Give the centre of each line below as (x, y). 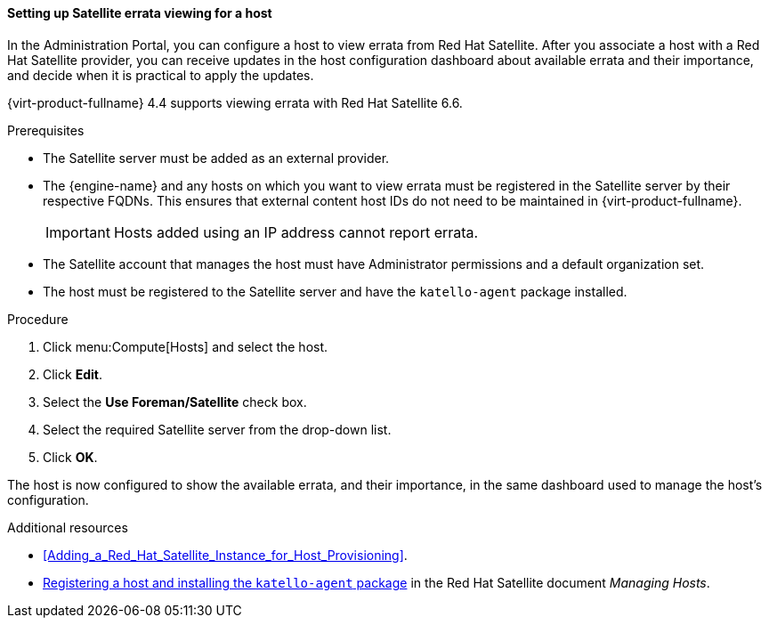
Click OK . (70, 457)
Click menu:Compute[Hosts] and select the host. (186, 346)
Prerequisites (46, 130)
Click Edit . (73, 374)
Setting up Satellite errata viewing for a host (140, 13)
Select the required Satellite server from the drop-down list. (217, 429)
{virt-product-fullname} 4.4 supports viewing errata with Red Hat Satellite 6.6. (235, 102)
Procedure (38, 319)
